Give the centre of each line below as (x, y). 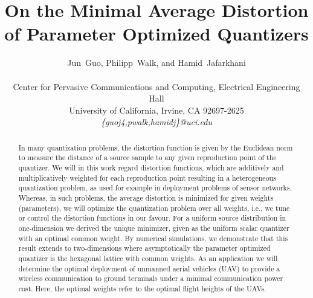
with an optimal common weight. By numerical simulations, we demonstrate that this (153, 238)
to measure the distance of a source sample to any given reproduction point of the (147, 157)
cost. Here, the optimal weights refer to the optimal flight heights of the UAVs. (142, 288)
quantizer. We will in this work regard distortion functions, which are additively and (151, 167)
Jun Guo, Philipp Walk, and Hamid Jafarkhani (156, 63)
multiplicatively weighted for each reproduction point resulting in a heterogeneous (147, 177)
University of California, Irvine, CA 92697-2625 (156, 110)
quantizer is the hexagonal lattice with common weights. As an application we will (148, 258)
